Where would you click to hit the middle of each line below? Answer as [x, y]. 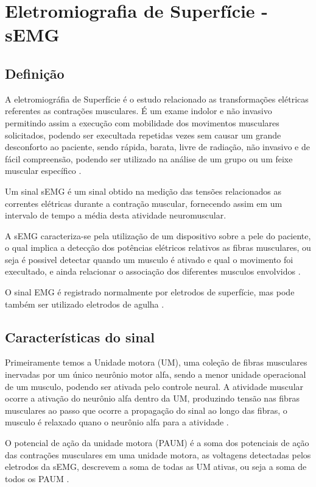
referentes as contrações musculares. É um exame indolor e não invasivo [139, 111]
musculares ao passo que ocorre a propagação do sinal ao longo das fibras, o [146, 410]
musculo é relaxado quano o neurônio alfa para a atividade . [117, 422]
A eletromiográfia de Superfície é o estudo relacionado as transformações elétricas [157, 99]
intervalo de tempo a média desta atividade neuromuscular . [116, 215]
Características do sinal [80, 337]
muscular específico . [43, 171]
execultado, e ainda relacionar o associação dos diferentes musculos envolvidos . [153, 271]
